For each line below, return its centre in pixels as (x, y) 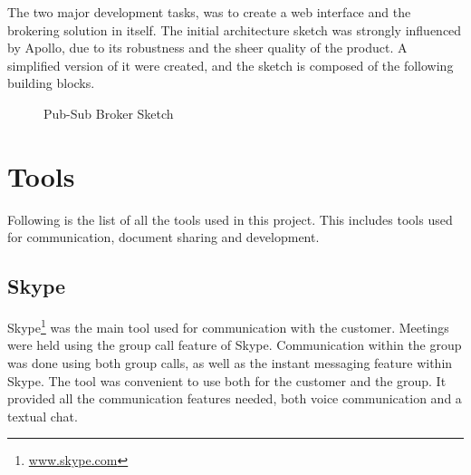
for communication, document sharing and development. (163, 237)
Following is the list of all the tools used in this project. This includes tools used (230, 219)
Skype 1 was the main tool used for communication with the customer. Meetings (228, 326)
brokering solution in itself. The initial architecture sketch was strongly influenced (235, 29)
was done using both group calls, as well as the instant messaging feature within (230, 362)
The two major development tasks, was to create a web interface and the (209, 12)
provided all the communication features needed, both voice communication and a (235, 398)
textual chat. (43, 416)
